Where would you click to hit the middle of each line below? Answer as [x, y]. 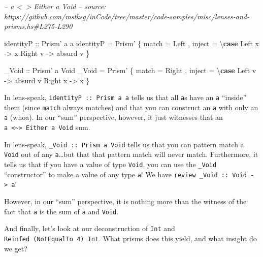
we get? [16, 248]
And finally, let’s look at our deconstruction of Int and [90, 228]
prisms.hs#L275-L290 [38, 26]
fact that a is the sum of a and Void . [61, 211]
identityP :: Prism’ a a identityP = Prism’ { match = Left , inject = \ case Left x [131, 43]
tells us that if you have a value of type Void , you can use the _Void [110, 164]
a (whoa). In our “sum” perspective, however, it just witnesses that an [113, 117]
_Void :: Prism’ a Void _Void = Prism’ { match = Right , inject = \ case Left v [130, 70]
